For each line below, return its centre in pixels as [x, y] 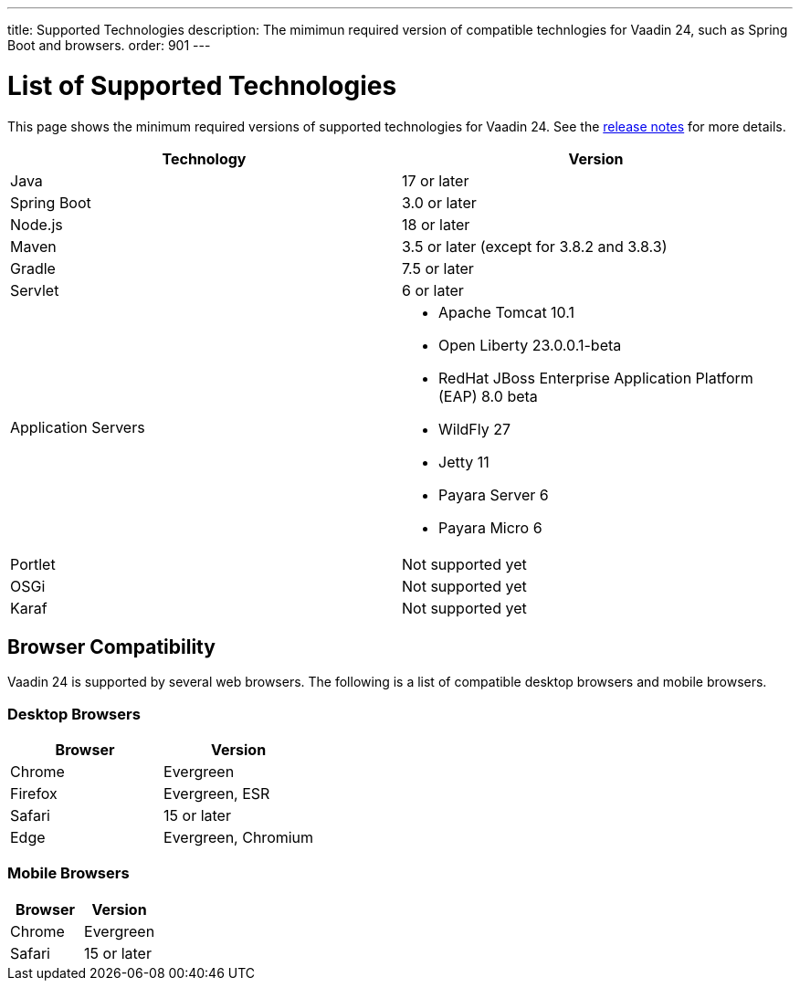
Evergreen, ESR [217, 794]
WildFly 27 [475, 429]
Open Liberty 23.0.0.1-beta [530, 345]
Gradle [33, 268]
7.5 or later [438, 268]
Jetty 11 [464, 462]
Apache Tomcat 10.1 [507, 312]
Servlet [35, 290]
